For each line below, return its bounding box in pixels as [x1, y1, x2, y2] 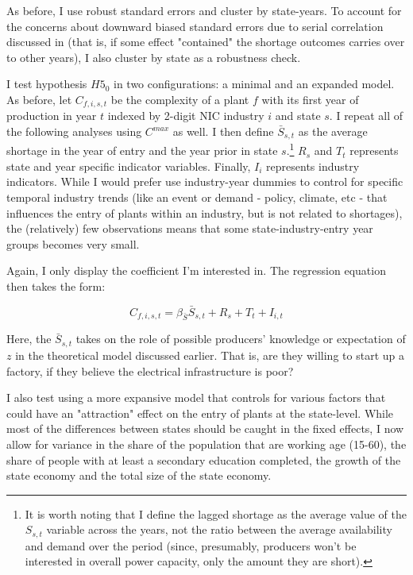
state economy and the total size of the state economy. [6, 467, 272, 484]
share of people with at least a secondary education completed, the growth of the [6, 451, 401, 468]
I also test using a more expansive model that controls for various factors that [6, 389, 386, 406]
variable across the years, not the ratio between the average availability [46, 521, 392, 538]
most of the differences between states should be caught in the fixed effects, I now [6, 420, 404, 437]
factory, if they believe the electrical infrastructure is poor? [6, 362, 294, 379]
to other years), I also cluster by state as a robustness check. [6, 48, 301, 65]
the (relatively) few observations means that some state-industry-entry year [6, 220, 373, 237]
